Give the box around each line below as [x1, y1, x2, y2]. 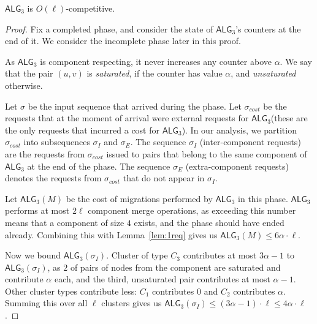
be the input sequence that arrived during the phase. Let [28, 99, 242, 112]
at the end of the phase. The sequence [27, 159, 170, 172]
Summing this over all [5, 296, 88, 309]
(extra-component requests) [185, 159, 289, 172]
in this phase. [238, 192, 288, 205]
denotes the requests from [5, 171, 102, 184]
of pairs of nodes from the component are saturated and [70, 260, 281, 273]
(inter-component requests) [199, 135, 301, 148]
